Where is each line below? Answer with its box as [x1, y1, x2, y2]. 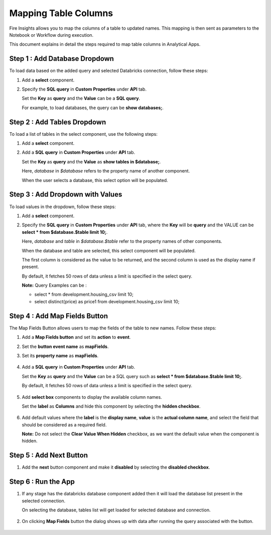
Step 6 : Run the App [9, 478, 75, 486]
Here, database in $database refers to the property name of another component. [22, 168, 190, 174]
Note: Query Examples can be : [22, 282, 87, 289]
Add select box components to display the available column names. [22, 394, 163, 400]
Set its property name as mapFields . [22, 352, 99, 359]
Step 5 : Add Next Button [9, 451, 88, 460]
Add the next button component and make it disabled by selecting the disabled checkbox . [22, 464, 210, 470]
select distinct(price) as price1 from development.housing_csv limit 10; [34, 298, 180, 304]
